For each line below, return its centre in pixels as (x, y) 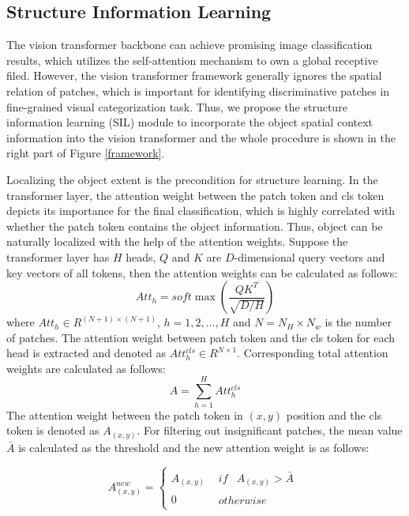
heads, (141, 256)
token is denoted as (53, 430)
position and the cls (334, 414)
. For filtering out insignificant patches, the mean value (270, 430)
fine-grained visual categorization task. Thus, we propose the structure (177, 106)
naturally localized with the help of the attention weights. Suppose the (177, 241)
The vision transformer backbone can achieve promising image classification (189, 45)
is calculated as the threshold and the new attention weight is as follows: (194, 447)
